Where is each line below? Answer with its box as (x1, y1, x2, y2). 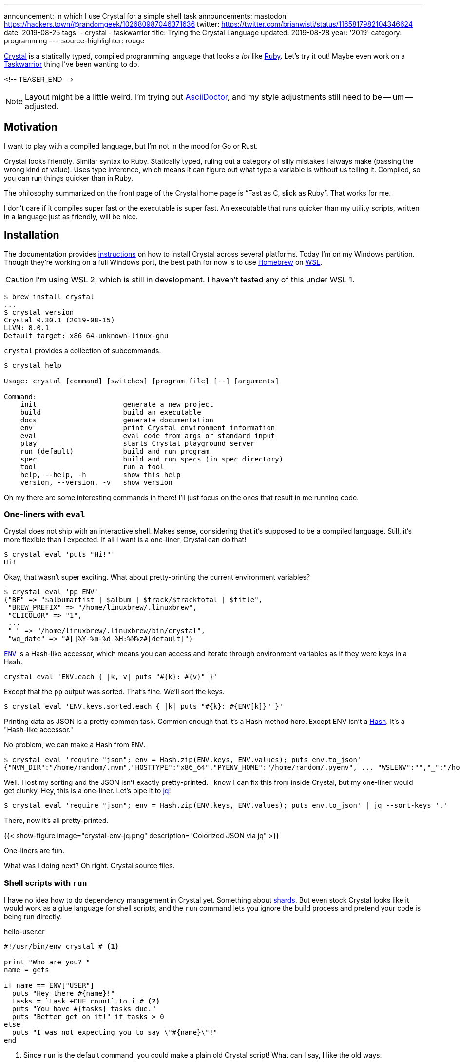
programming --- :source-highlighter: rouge (4, 37, 144, 45)
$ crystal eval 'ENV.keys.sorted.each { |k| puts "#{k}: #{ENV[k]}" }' (4, 702, 284, 711)
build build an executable (20, 408, 201, 416)
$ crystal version (4, 308, 74, 316)
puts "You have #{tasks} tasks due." (12, 1005, 156, 1013)
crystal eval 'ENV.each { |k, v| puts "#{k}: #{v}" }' (4, 673, 218, 681)
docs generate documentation (20, 416, 213, 424)
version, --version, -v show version (20, 478, 172, 486)
